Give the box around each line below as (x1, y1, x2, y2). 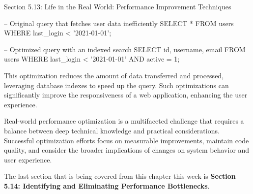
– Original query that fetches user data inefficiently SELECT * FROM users (4, 18, 234, 28)
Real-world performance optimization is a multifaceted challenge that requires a (4, 116, 244, 126)
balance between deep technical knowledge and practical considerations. (4, 125, 220, 135)
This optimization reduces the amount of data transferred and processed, (4, 70, 224, 80)
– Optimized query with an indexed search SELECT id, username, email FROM (4, 44, 246, 54)
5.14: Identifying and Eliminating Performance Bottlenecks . (4, 180, 210, 191)
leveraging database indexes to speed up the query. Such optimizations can (4, 80, 229, 90)
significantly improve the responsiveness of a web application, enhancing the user (4, 90, 248, 100)
